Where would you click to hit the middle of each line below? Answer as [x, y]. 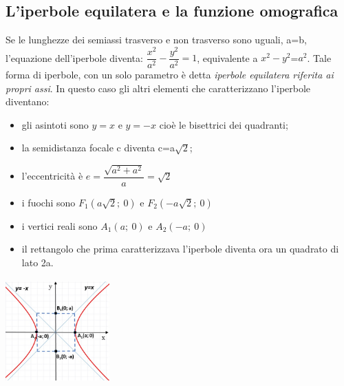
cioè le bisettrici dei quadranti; [224, 124]
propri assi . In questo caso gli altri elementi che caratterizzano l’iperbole [158, 88]
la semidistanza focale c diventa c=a [98, 148]
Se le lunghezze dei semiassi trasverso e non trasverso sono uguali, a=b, [156, 40]
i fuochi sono [49, 202]
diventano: [28, 101]
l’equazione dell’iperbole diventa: [74, 57]
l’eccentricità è [52, 176]
